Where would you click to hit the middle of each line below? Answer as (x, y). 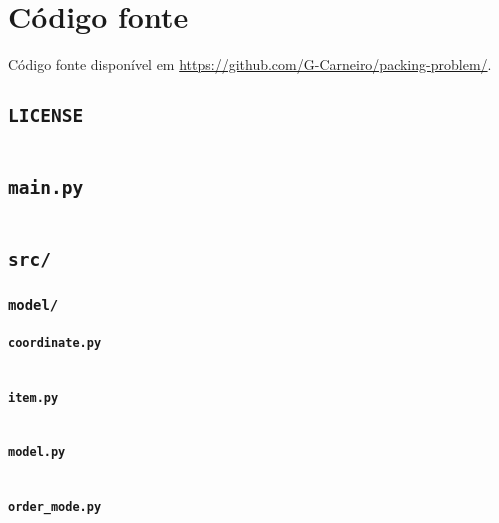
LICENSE (46, 116)
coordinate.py (55, 342)
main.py (46, 187)
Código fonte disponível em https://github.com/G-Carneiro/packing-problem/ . (250, 64)
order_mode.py (55, 507)
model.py (37, 452)
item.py (33, 397)
